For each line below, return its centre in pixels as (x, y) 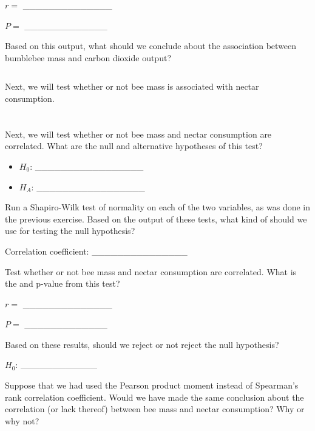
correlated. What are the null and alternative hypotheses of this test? (134, 146)
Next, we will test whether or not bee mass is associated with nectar (132, 86)
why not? (22, 420)
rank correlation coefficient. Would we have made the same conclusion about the (154, 397)
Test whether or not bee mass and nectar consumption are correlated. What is (151, 271)
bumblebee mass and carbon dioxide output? (88, 57)
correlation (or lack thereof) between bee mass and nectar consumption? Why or (155, 409)
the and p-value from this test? (63, 283)
